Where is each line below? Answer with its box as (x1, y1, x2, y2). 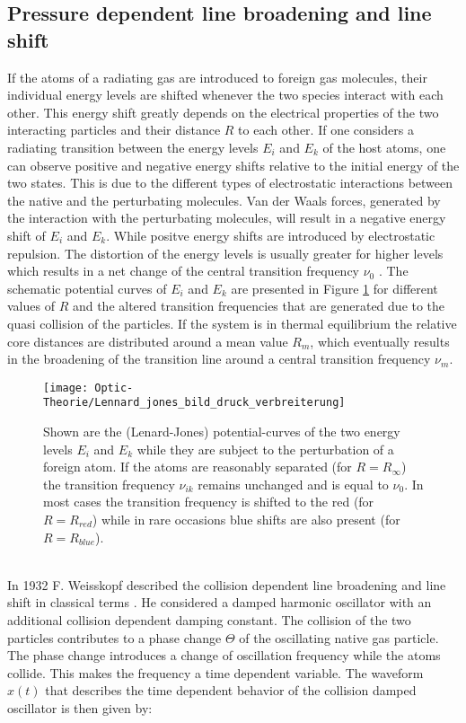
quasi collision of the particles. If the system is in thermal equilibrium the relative (7, 313, 457, 332)
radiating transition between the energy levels (7, 137, 259, 156)
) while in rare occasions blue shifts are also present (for (92, 509, 400, 528)
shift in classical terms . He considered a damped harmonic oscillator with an (7, 593, 432, 612)
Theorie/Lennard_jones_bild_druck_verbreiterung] (43, 396, 346, 410)
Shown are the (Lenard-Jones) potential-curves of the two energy (43, 422, 400, 440)
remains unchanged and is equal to (198, 474, 389, 493)
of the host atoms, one (322, 137, 446, 156)
